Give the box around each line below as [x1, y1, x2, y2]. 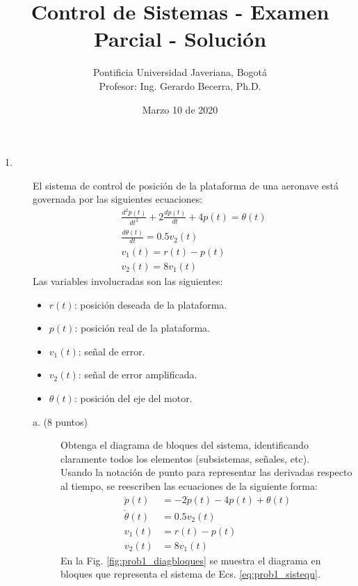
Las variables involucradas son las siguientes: [33, 273, 223, 288]
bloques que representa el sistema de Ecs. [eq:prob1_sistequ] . [60, 566, 320, 581]
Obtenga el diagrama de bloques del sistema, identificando [60, 438, 309, 452]
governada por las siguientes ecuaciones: [33, 192, 203, 206]
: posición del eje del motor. [74, 390, 193, 405]
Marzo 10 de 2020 [142, 102, 218, 116]
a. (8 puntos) [33, 414, 88, 429]
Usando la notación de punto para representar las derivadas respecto [60, 465, 352, 479]
